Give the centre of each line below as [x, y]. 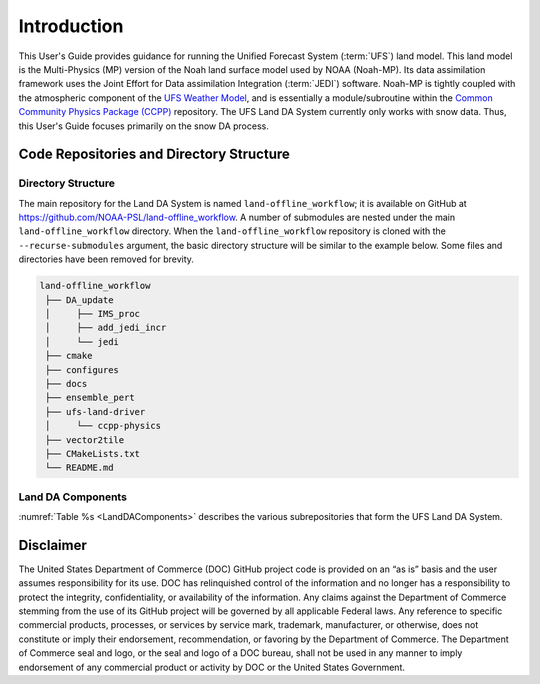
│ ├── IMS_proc [92, 313]
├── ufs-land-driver [95, 411]
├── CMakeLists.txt [92, 453]
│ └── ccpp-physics [103, 426]
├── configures [82, 369]
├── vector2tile [85, 439]
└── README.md [79, 468]
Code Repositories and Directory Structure [154, 154]
